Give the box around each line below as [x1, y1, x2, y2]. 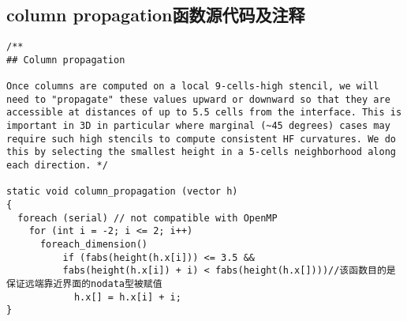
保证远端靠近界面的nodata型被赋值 [6, 278, 162, 290]
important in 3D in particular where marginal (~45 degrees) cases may [6, 120, 390, 132]
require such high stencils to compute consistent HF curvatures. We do [6, 133, 396, 145]
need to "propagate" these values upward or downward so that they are [6, 93, 390, 105]
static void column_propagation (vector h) [6, 186, 238, 198]
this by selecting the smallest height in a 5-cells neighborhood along [6, 146, 396, 158]
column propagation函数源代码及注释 [6, 2, 305, 27]
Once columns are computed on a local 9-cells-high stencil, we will [6, 81, 379, 93]
